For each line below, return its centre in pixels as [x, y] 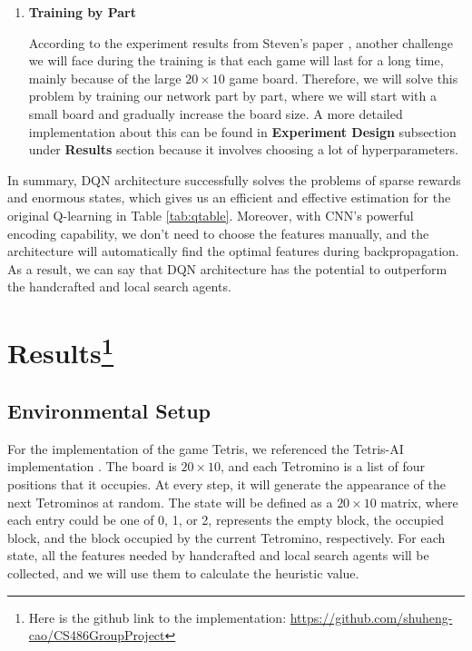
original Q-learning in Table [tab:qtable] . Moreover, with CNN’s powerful [211, 215]
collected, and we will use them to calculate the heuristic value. [183, 572]
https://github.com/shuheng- [371, 617]
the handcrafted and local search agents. [119, 286]
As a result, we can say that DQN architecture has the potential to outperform [227, 268]
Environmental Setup [109, 410]
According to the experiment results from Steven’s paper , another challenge [241, 42]
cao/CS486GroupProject [97, 635]
